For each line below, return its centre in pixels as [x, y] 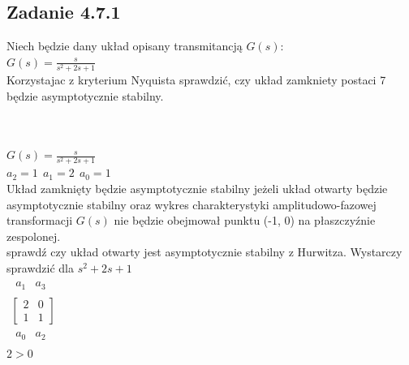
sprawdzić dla [40, 268]
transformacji [40, 220]
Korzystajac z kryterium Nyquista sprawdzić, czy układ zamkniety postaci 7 [196, 79]
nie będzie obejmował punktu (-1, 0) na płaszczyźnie [245, 220]
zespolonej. [34, 236]
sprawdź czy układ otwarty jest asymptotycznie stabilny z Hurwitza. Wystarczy [204, 252]
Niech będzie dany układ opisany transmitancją [125, 46]
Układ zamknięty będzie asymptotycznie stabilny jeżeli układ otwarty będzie [197, 189]
